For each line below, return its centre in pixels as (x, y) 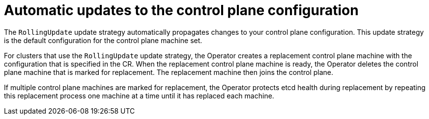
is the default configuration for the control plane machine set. (103, 40)
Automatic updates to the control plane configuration (181, 10)
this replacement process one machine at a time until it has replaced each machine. (139, 95)
